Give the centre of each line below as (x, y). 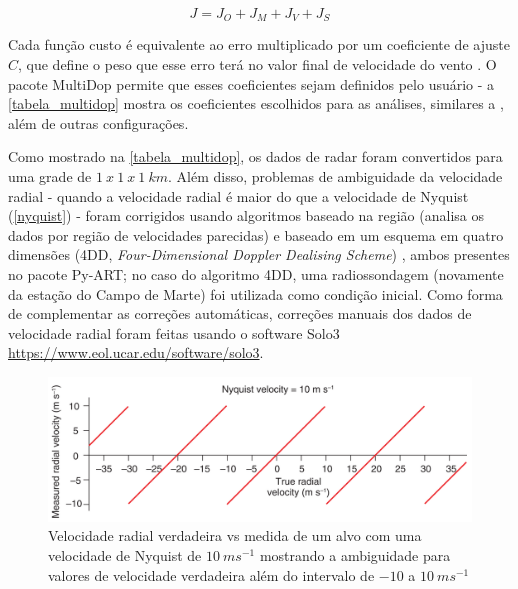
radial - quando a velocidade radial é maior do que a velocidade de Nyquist (238, 195)
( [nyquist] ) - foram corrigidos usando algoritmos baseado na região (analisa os (246, 215)
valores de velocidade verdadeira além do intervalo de (211, 574)
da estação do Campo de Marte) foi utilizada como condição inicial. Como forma (255, 293)
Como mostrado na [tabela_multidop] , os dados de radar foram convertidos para (255, 156)
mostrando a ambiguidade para (355, 555)
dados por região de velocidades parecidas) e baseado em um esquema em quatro (256, 234)
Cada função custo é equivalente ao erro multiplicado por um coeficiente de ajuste (259, 44)
